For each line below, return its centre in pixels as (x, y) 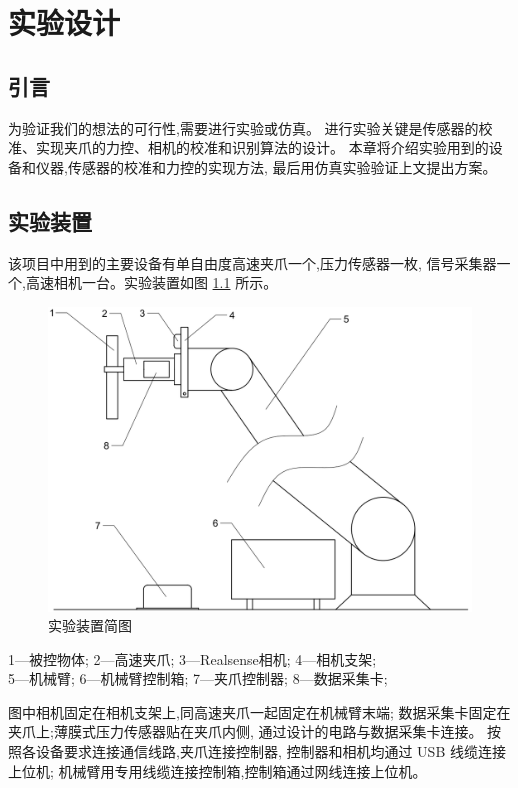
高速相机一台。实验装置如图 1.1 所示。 (151, 282)
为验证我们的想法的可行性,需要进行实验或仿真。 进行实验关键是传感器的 (243, 127)
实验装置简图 (90, 625)
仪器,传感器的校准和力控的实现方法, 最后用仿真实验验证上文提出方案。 (266, 166)
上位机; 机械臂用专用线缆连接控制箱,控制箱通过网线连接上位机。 (217, 770)
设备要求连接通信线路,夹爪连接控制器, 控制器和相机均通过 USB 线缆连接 (270, 751)
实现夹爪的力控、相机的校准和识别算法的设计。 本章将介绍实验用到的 (262, 147)
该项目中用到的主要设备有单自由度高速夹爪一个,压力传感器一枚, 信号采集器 (252, 262)
